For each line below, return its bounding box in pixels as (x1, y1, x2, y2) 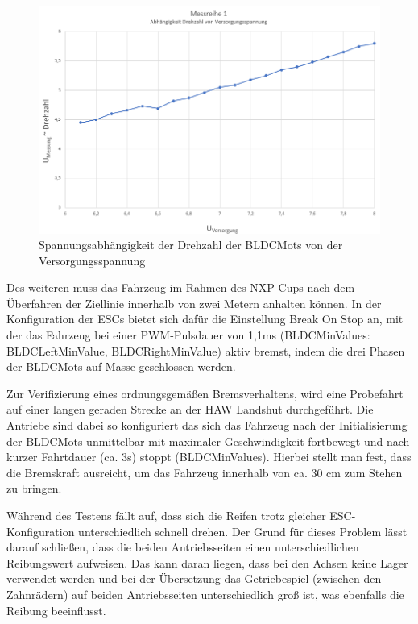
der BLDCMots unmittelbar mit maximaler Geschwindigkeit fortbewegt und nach (6, 432, 410, 449)
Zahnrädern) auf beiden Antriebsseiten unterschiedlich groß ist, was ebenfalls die (6, 585, 404, 602)
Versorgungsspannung (39, 252, 146, 268)
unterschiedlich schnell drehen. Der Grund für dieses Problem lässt (78, 522, 408, 539)
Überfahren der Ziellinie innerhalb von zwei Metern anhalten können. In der (6, 294, 382, 311)
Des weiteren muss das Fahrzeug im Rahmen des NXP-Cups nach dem (6, 279, 355, 296)
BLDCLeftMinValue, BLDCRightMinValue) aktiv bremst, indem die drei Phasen (6, 342, 405, 359)
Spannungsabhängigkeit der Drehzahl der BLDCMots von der (39, 236, 343, 253)
